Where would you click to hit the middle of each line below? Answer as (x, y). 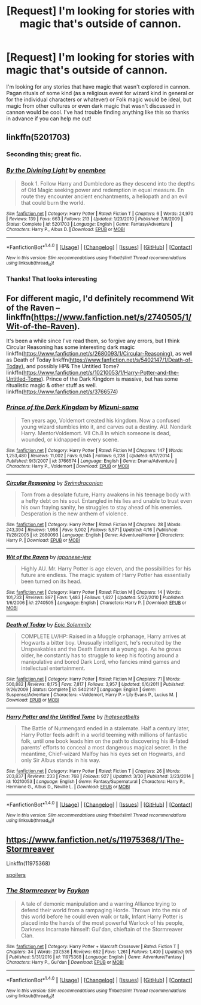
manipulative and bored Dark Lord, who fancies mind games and (100, 661)
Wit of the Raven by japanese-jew (49, 557)
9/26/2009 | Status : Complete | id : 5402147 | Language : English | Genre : (81, 690)
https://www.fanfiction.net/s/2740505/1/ (113, 317)
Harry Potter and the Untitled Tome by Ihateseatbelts (73, 716)
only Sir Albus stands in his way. (60, 760)
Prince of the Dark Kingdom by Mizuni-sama (72, 407)
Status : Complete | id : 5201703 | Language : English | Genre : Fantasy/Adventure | (89, 224)
